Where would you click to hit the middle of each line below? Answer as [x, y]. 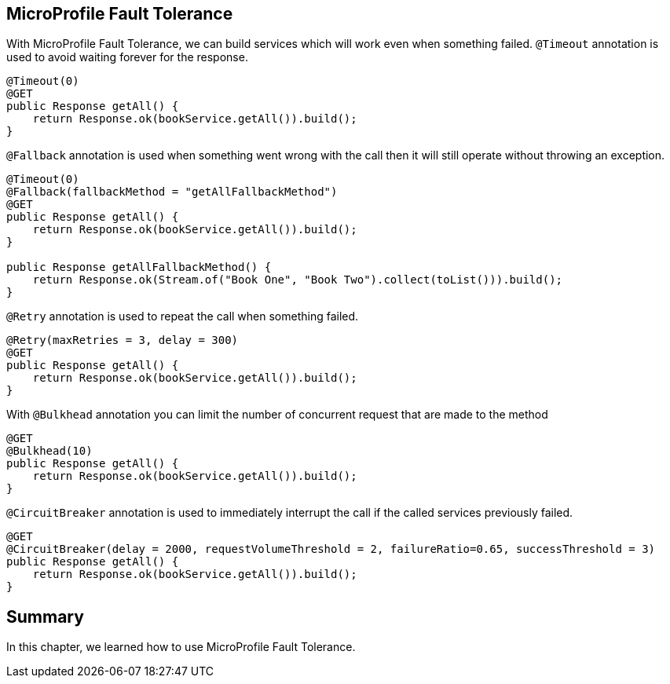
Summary [45, 616]
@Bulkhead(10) [49, 451]
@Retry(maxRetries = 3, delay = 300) [123, 340]
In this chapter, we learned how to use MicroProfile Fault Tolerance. [181, 647]
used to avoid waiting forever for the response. [127, 57]
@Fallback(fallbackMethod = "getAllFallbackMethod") [172, 192]
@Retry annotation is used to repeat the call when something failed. [183, 316]
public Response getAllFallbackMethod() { [139, 267]
